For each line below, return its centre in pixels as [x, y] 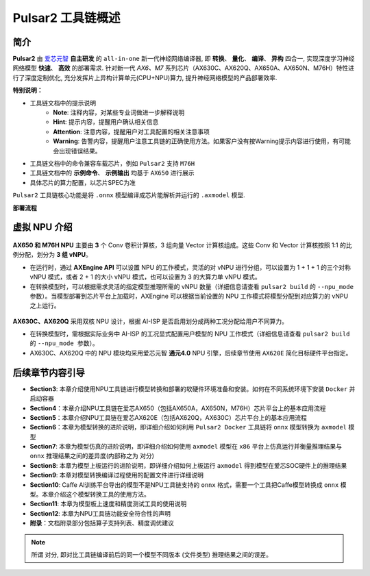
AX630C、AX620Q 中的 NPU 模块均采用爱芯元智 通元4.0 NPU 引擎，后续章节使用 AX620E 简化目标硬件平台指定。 [191, 353]
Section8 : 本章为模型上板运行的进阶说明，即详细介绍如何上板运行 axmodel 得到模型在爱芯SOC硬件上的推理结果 [188, 465]
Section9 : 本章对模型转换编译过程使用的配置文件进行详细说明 [117, 475]
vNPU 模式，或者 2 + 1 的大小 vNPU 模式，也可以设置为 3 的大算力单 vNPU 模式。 [145, 277]
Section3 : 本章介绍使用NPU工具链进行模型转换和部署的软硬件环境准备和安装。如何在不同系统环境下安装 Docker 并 [193, 389]
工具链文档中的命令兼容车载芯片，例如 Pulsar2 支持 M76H [112, 163]
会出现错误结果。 [77, 151]
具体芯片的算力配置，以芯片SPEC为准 [83, 182]
